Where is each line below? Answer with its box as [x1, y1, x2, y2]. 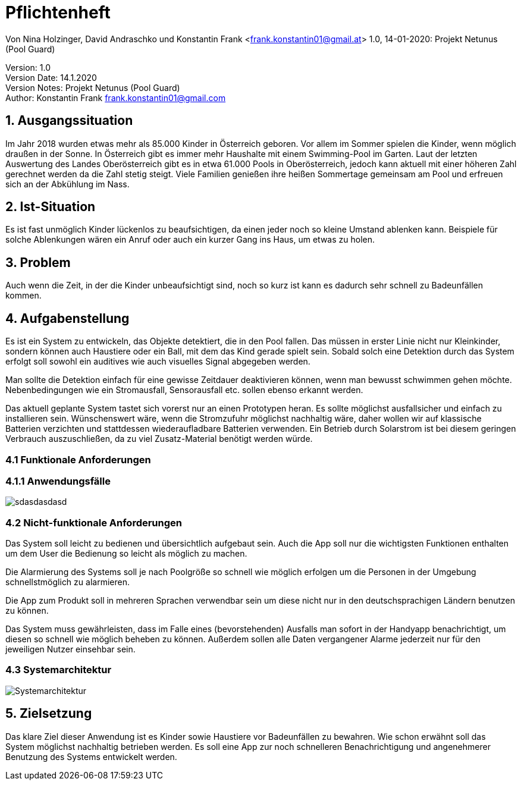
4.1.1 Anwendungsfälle [5, 475, 111, 487]
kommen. [5, 290, 42, 301]
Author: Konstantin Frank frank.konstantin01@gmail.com [5, 92, 226, 103]
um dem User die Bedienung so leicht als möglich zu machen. [5, 548, 247, 558]
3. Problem [5, 255, 71, 270]
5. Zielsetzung [5, 706, 92, 721]
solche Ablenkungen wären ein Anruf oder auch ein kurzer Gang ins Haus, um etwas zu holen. [5, 234, 375, 245]
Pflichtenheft [5, 2, 111, 23]
